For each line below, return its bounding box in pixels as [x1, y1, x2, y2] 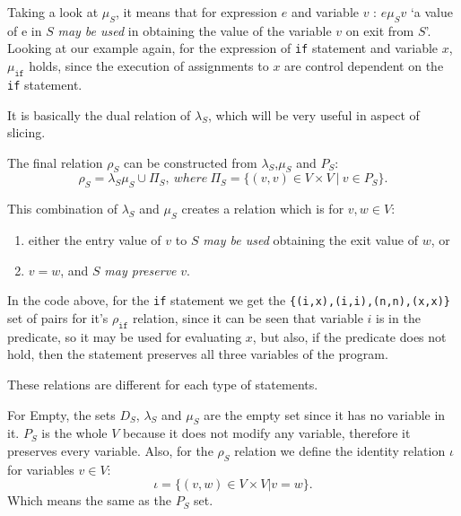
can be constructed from [123, 153, 257, 171]
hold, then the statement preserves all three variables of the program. [7, 345, 388, 363]
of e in [7, 21, 42, 39]
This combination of [7, 199, 117, 218]
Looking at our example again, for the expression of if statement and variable [7, 39, 439, 57]
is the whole [41, 424, 108, 442]
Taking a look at [7, 3, 99, 21]
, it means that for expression [116, 3, 278, 21]
